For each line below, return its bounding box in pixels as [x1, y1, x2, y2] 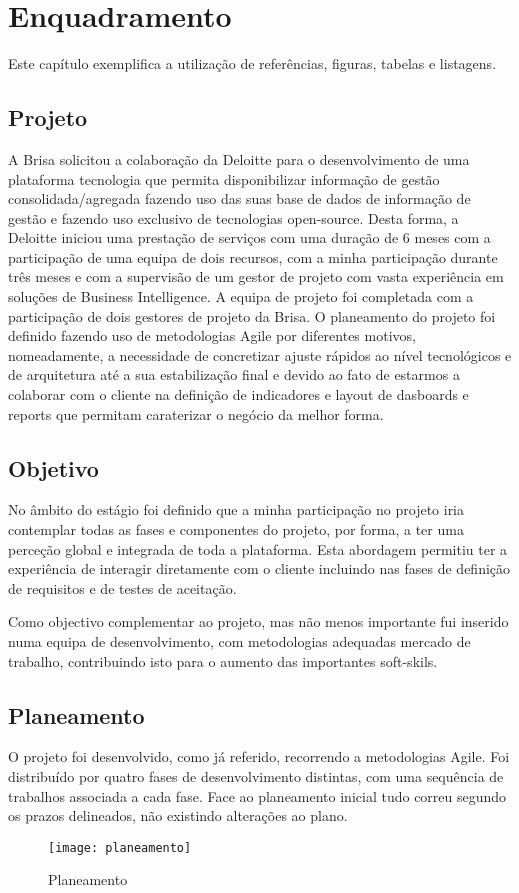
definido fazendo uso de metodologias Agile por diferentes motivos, [8, 325, 416, 346]
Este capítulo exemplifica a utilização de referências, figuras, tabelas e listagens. [8, 53, 497, 74]
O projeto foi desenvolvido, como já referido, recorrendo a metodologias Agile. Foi [8, 746, 510, 767]
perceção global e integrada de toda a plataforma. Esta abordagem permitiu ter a [8, 538, 508, 559]
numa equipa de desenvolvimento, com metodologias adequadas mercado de [8, 631, 471, 651]
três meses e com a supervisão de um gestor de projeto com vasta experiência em [8, 266, 504, 287]
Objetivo [8, 452, 99, 483]
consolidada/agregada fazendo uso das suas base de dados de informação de [8, 188, 471, 209]
